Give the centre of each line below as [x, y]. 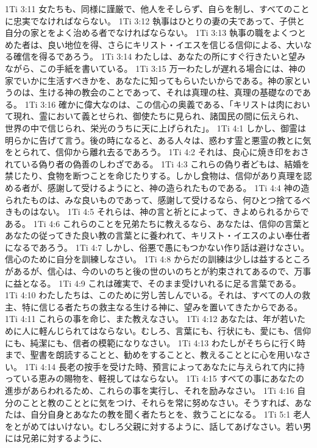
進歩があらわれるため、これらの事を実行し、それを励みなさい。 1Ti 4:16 [150, 390]
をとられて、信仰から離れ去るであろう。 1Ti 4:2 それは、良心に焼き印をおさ [157, 152]
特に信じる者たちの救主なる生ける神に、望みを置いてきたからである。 [162, 306]
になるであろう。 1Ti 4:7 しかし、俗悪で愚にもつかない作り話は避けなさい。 [157, 247]
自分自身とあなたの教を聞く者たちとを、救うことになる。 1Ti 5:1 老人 [170, 414]
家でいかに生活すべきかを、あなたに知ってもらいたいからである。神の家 [149, 80]
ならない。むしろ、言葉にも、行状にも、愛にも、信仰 [205, 331]
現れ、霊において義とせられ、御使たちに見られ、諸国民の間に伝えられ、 [158, 116]
